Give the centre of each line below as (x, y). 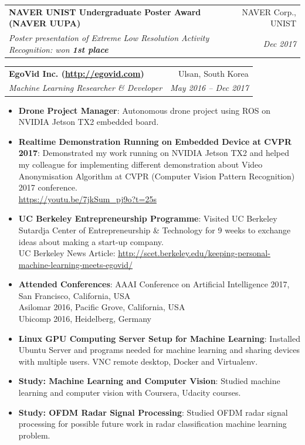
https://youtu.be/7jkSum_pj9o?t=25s (87, 198)
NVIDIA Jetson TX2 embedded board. (89, 122)
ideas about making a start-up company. (91, 241)
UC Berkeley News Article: (67, 253)
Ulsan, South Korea (213, 73)
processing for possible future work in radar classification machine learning (152, 424)
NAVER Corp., (269, 11)
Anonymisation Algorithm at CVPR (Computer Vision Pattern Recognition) (157, 176)
